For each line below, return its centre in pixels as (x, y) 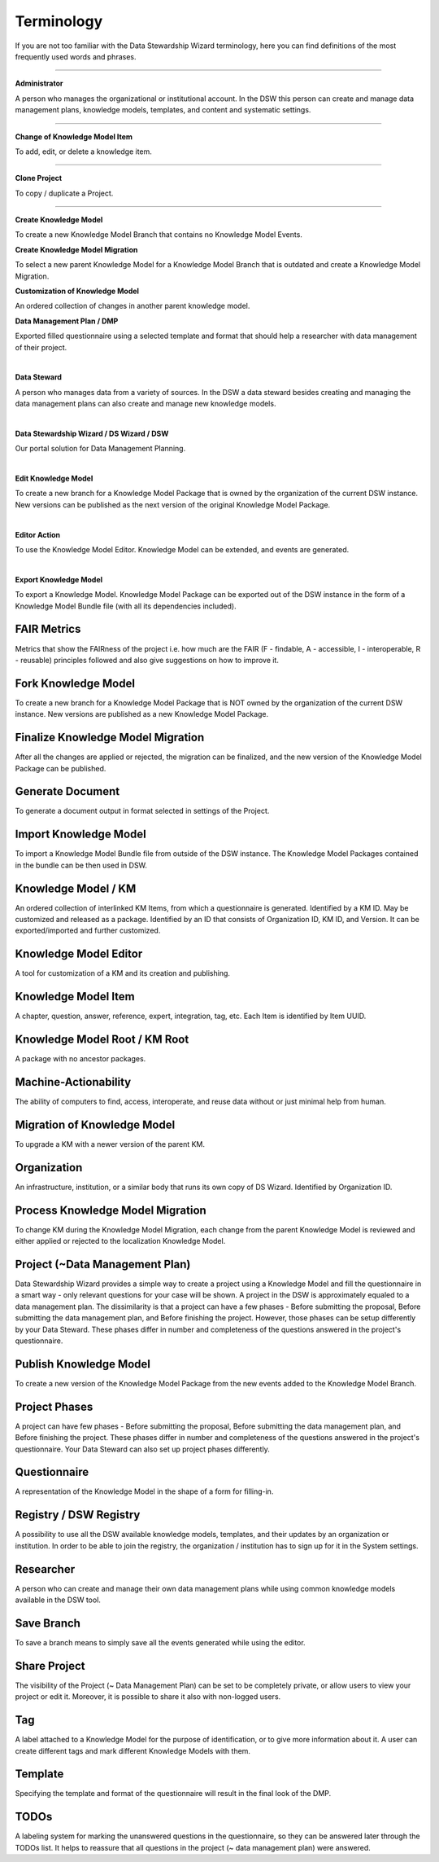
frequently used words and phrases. (76, 56)
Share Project (50, 1666)
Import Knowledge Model (80, 834)
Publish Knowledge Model (83, 1364)
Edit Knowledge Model (54, 479)
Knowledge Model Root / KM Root (102, 1040)
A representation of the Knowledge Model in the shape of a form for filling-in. (144, 1491)
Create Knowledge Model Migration (76, 249)
